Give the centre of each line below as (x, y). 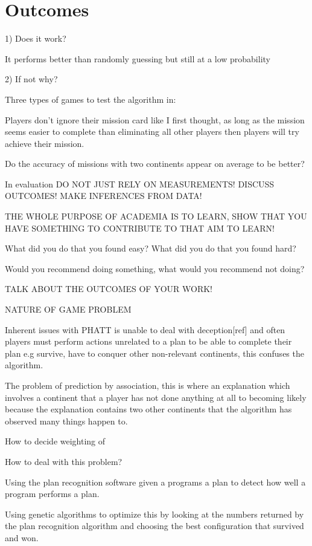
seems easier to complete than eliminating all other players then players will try (152, 132)
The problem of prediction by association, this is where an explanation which (148, 385)
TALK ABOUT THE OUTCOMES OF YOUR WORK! (109, 289)
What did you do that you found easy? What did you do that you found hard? (151, 248)
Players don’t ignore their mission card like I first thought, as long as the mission (155, 119)
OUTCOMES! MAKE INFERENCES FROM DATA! (103, 196)
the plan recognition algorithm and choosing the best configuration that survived (154, 526)
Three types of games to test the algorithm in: (91, 99)
